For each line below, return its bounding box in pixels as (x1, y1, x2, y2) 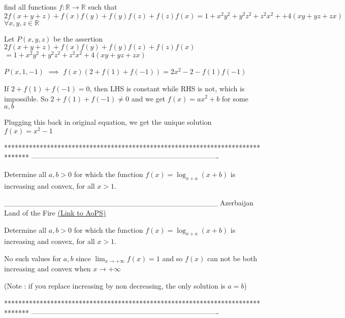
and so (162, 253, 183, 263)
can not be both (207, 253, 257, 263)
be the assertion (53, 33, 103, 44)
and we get (131, 93, 166, 103)
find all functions (4, 2, 57, 12)
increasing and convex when (4, 263, 91, 274)
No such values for (4, 253, 61, 263)
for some (222, 93, 248, 103)
